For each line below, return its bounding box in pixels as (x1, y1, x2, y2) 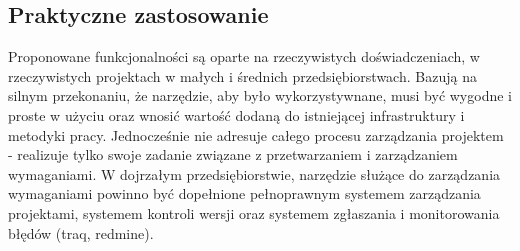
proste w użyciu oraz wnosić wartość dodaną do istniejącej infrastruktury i (8, 104, 465, 125)
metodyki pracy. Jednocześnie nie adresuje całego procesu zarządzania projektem (8, 124, 504, 145)
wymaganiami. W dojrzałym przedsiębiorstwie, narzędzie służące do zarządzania (8, 163, 501, 184)
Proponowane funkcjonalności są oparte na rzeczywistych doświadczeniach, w (8, 46, 480, 67)
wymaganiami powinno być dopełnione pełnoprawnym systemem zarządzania (8, 183, 481, 204)
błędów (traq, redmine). (8, 222, 154, 243)
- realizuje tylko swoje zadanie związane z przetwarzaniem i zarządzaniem (8, 144, 458, 165)
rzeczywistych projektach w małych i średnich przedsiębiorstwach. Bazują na (8, 65, 477, 86)
